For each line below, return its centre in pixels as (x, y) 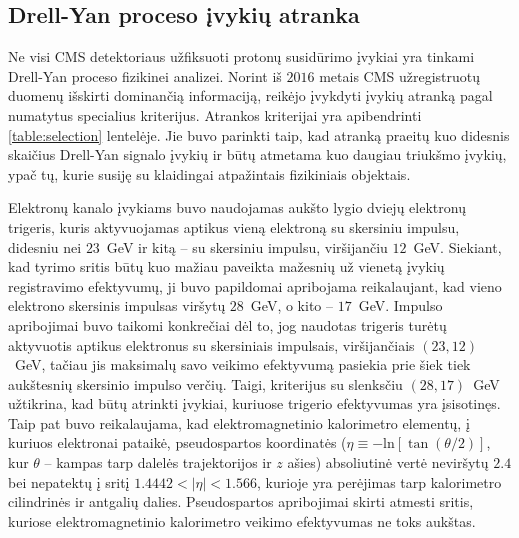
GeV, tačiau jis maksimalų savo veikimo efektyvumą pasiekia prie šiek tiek (242, 364)
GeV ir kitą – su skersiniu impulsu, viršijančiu (247, 246)
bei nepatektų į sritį (69, 481)
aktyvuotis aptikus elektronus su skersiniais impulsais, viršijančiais (211, 344)
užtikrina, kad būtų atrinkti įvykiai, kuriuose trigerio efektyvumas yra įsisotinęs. (254, 403)
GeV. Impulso (400, 305)
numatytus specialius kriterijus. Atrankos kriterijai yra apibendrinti (215, 114)
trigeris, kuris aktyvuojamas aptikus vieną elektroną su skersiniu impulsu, (234, 226)
